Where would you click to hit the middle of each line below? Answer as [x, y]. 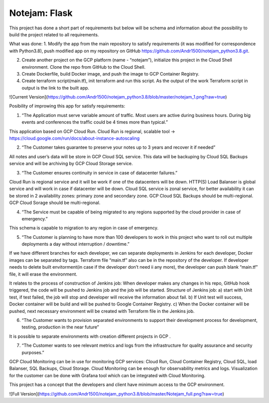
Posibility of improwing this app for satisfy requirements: [67, 106]
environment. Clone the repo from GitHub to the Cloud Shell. [84, 67]
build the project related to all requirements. [54, 34]
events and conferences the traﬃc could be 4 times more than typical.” [95, 122]
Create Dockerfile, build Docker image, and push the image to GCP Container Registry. [110, 74]
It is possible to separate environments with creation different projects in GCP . [90, 336]
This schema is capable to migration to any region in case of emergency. [84, 228]
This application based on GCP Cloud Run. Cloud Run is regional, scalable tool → [92, 131]
